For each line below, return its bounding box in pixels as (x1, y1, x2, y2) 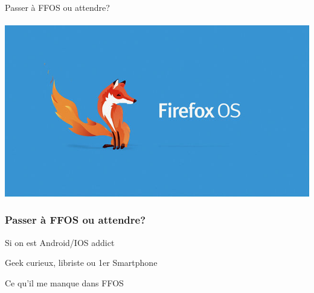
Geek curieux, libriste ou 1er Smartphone (5, 256, 158, 269)
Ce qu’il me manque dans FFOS (5, 276, 124, 289)
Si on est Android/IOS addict (5, 236, 115, 248)
